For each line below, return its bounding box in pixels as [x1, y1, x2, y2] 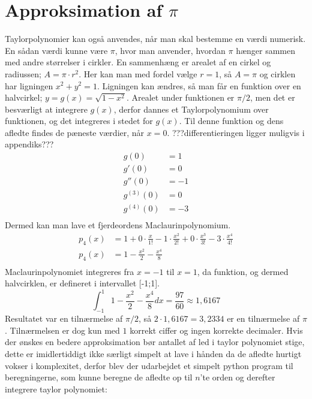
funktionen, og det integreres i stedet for [5, 114, 153, 127]
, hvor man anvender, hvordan [115, 44, 226, 56]
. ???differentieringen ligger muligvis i [167, 126, 305, 138]
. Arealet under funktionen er [126, 91, 235, 104]
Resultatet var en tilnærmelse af [5, 312, 123, 325]
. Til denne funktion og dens [179, 114, 284, 127]
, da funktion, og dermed [197, 265, 289, 277]
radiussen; [5, 67, 41, 80]
